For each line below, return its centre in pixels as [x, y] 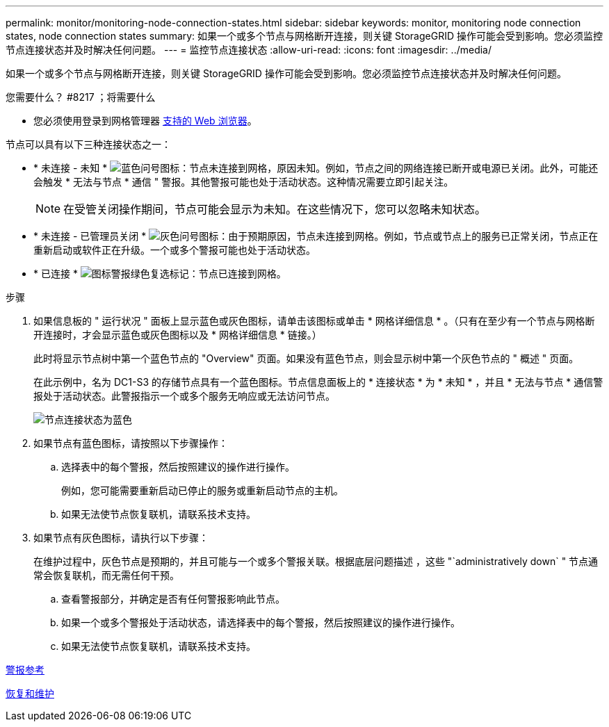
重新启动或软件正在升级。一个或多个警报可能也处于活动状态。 [174, 250]
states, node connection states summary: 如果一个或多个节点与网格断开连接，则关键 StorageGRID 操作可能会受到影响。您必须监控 [304, 36]
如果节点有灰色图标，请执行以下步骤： [121, 538]
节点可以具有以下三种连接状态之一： [88, 144]
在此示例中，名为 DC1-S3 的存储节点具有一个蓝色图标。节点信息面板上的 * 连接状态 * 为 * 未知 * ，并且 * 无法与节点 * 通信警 [318, 382]
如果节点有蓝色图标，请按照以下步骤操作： [131, 443]
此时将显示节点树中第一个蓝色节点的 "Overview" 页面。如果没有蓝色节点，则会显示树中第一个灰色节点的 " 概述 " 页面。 [306, 358]
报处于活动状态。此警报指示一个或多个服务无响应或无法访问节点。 [184, 396]
